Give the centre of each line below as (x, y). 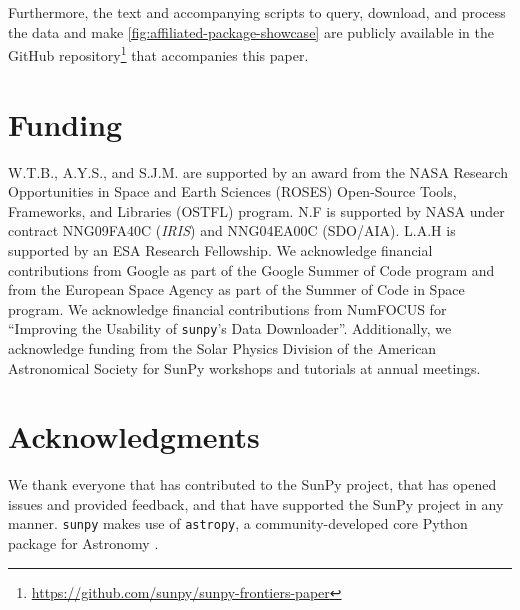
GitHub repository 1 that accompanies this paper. (158, 53)
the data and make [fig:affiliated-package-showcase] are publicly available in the (251, 31)
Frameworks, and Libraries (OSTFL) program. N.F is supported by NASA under (256, 210)
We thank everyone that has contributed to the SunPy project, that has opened (252, 484)
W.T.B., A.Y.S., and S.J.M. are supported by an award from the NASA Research (258, 171)
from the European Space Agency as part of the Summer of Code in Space (236, 289)
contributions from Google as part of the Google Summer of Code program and (251, 269)
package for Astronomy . (83, 543)
